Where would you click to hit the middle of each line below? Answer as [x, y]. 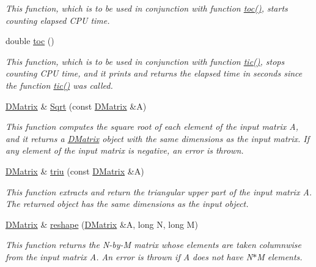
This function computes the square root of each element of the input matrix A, [152, 126]
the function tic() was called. [59, 85]
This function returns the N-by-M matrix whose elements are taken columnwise [153, 245]
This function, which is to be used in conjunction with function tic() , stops [145, 61]
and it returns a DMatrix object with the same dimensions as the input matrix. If [158, 138]
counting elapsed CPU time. [58, 20]
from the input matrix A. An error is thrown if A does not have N [129, 256]
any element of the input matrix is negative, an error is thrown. [125, 150]
